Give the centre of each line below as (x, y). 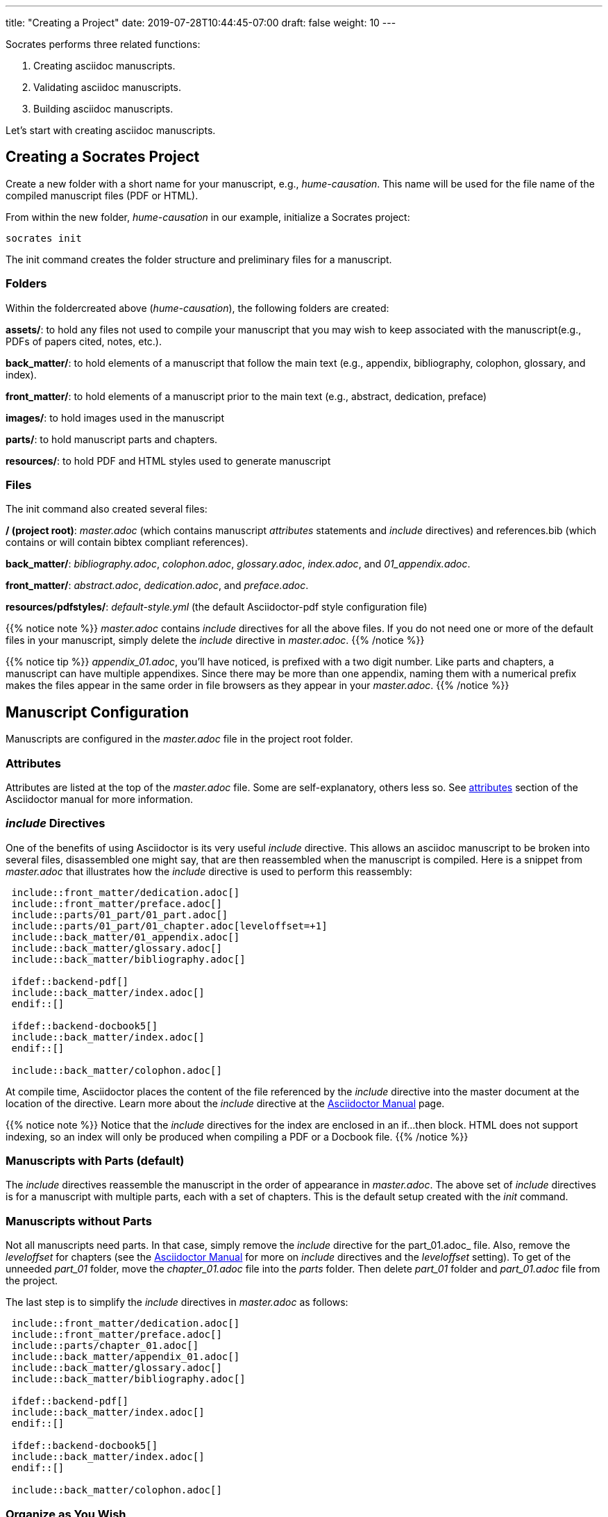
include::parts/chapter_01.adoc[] (105, 1346)
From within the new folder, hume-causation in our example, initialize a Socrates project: (208, 217)
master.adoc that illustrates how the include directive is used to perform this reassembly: (209, 871)
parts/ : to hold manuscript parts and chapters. (112, 439)
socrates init (44, 238)
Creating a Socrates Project (103, 157)
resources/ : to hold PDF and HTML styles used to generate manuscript (168, 461)
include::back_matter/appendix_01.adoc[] (126, 1357)
